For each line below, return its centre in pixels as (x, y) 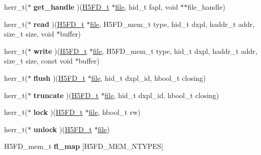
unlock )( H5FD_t (63, 129)
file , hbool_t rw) (115, 112)
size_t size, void (29, 34)
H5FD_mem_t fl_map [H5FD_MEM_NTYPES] (84, 146)
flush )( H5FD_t (60, 77)
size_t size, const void (39, 61)
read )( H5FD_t (59, 24)
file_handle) (206, 7)
